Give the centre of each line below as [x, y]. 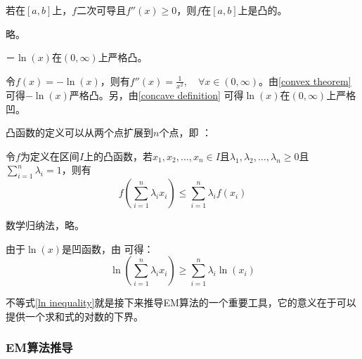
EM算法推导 [39, 347]
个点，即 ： [186, 132]
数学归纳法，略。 [45, 225]
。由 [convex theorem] [305, 80]
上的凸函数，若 [118, 156]
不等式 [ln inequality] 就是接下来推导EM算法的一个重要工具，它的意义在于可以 [181, 302]
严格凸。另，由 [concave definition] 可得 [156, 94]
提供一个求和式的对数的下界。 [75, 316]
